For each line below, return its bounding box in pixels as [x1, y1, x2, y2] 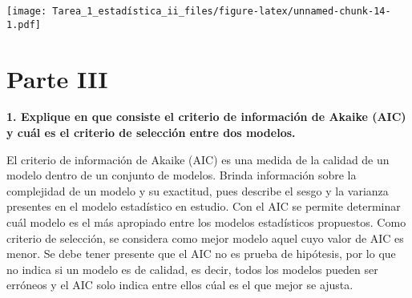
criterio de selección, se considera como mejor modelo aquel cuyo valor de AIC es [6, 229, 404, 246]
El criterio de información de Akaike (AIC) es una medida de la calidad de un [6, 151, 390, 167]
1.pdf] [6, 18, 41, 30]
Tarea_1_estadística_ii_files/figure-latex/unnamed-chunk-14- [52, 6, 391, 17]
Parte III [6, 62, 108, 95]
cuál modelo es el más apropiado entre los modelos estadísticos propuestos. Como [6, 214, 406, 230]
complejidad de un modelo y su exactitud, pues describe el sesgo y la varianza [6, 182, 389, 199]
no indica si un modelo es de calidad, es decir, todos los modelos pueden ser [6, 260, 378, 277]
